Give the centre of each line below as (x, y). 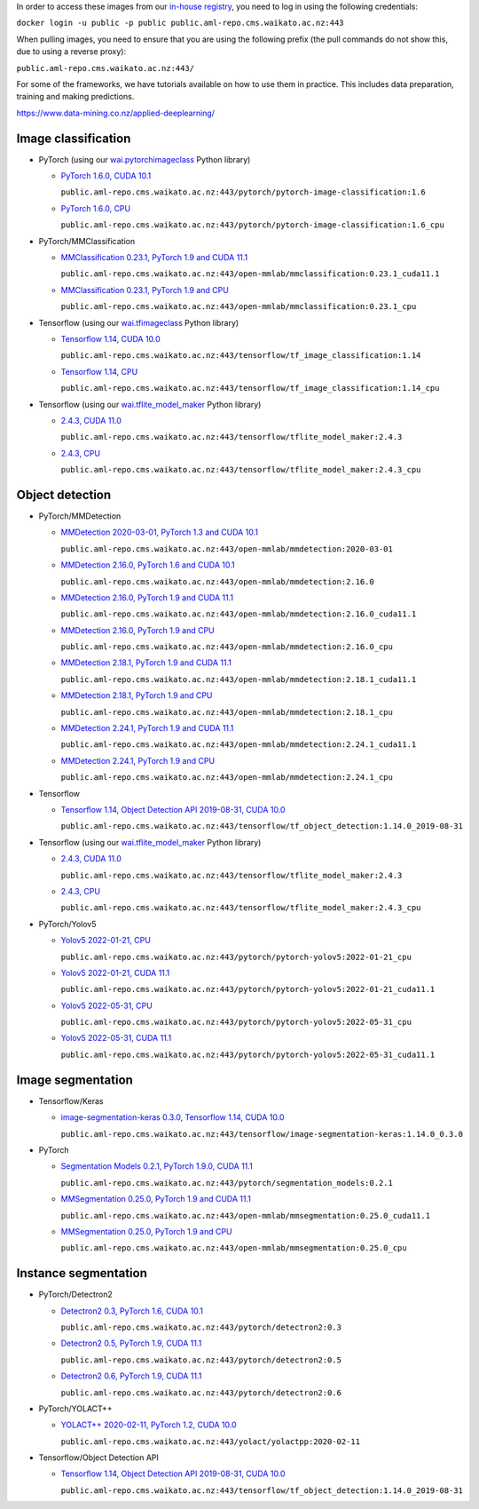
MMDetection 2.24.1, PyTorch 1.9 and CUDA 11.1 (147, 728)
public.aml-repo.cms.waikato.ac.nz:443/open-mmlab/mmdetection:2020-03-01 (227, 549)
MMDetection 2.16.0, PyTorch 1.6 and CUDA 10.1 (148, 565)
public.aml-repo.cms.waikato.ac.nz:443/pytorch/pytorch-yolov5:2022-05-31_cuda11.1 (248, 1054)
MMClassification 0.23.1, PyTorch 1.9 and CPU (145, 290)
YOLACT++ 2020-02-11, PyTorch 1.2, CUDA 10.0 (149, 1425)
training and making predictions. (75, 97)
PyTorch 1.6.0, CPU (96, 208)
